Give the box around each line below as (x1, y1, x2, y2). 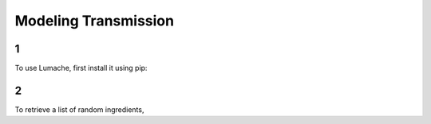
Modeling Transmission (14, 12, 175, 29)
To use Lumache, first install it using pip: (14, 64, 148, 73)
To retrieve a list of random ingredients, (14, 104, 144, 114)
